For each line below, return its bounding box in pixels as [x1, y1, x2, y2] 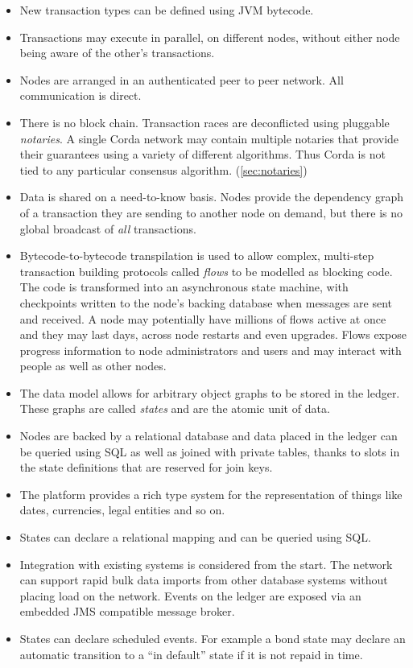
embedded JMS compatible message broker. [19, 603, 235, 620]
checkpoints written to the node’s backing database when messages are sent [19, 294, 392, 311]
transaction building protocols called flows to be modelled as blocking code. [19, 262, 393, 279]
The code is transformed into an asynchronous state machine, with [19, 278, 349, 295]
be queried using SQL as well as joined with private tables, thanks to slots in [19, 443, 400, 460]
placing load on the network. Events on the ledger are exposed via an [19, 587, 361, 604]
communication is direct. [19, 87, 142, 104]
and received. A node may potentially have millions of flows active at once [19, 310, 386, 327]
